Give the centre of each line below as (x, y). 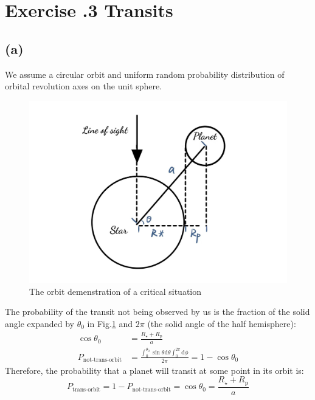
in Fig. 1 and (110, 323)
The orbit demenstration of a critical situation (116, 291)
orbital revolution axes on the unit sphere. (84, 86)
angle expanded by (40, 323)
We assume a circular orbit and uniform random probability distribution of (145, 74)
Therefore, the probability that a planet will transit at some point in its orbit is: (154, 370)
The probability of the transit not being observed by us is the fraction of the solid (157, 312)
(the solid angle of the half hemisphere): (222, 323)
